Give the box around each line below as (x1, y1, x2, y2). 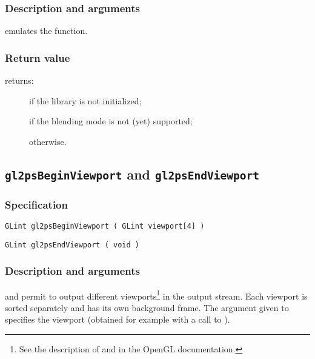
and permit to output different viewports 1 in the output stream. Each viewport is (5, 287, 308, 302)
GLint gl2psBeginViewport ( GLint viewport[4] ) (5, 221, 205, 230)
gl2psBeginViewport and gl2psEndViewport (5, 164, 259, 183)
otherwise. (29, 135, 67, 147)
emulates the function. (5, 24, 88, 37)
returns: (5, 74, 34, 87)
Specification (5, 196, 68, 212)
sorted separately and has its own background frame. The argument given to (5, 301, 289, 314)
